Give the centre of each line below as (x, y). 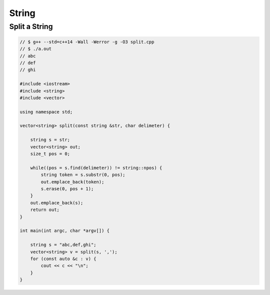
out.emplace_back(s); (57, 203)
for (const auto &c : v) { (63, 258)
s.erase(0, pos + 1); (67, 189)
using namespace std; (46, 112)
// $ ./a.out (36, 49)
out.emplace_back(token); (72, 182)
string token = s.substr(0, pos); (83, 175)
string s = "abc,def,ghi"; (63, 245)
